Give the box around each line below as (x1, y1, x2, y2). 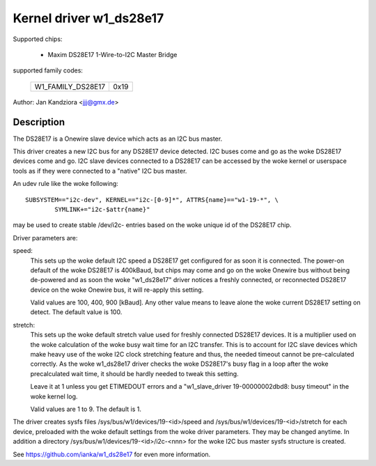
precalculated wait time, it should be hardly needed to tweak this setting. (30, 369, 240, 378)
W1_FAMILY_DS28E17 (34, 81, 106, 91)
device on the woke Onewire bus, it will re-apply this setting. (30, 286, 204, 294)
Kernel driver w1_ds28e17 (13, 10, 164, 26)
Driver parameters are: (13, 233, 78, 242)
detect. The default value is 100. (30, 308, 123, 316)
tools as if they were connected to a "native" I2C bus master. (13, 166, 187, 175)
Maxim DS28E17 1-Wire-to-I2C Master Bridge (47, 50, 178, 59)
